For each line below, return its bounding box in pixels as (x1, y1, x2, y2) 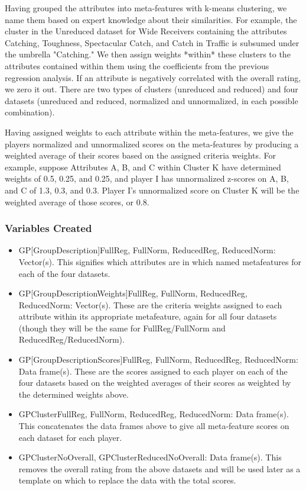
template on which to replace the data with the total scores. (18, 474, 236, 486)
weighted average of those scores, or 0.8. (5, 195, 149, 208)
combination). (5, 106, 55, 118)
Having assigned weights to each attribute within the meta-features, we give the (5, 125, 294, 138)
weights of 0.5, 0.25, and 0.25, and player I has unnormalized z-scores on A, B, (5, 172, 289, 185)
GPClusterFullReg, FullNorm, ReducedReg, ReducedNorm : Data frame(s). (18, 408, 289, 420)
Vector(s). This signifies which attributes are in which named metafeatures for (18, 255, 301, 267)
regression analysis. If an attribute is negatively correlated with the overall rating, (5, 71, 301, 83)
